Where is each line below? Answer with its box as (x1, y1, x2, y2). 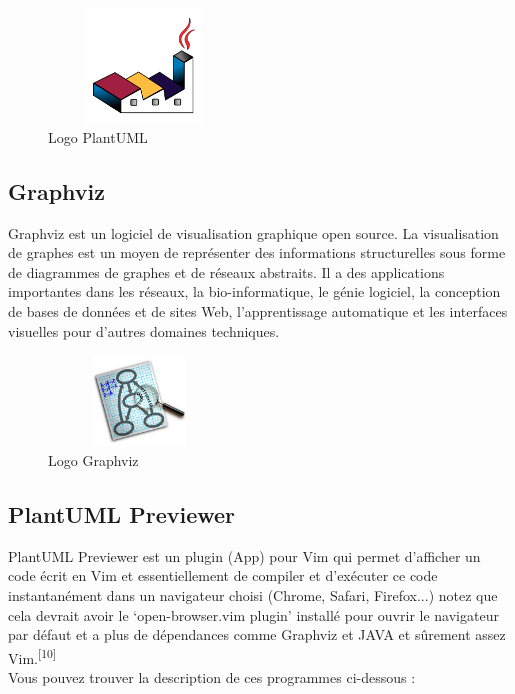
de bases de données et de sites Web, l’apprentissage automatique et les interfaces (8, 300, 508, 321)
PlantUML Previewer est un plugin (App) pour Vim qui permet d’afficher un (8, 545, 481, 566)
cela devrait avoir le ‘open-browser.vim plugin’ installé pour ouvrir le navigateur (8, 604, 499, 625)
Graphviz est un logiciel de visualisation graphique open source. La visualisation (8, 222, 499, 243)
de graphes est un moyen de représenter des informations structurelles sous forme (8, 242, 506, 263)
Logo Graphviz (48, 449, 139, 470)
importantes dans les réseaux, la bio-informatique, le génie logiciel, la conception (8, 281, 501, 302)
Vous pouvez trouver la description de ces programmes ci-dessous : (8, 666, 416, 687)
